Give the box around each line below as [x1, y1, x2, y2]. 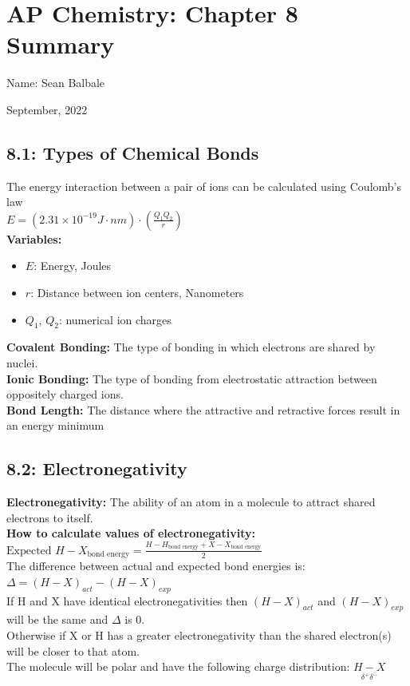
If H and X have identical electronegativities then [6, 592, 248, 609]
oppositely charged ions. [6, 386, 124, 402]
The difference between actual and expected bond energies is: [6, 557, 306, 574]
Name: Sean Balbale [6, 74, 105, 91]
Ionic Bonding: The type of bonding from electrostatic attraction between [6, 370, 377, 387]
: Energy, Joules [34, 257, 112, 274]
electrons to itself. [6, 509, 93, 525]
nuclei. [6, 355, 38, 371]
